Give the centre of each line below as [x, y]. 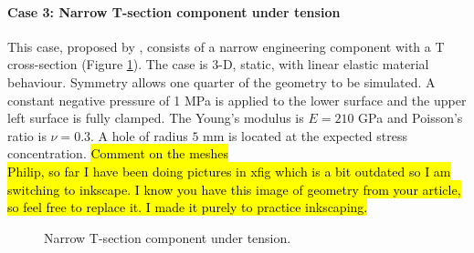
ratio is [27, 135]
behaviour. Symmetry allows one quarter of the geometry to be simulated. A [221, 81]
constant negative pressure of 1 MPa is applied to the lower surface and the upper [237, 100]
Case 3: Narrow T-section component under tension [174, 11]
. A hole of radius [139, 135]
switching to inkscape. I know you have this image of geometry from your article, [234, 189]
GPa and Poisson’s [411, 118]
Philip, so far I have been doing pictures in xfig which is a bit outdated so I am [229, 171]
